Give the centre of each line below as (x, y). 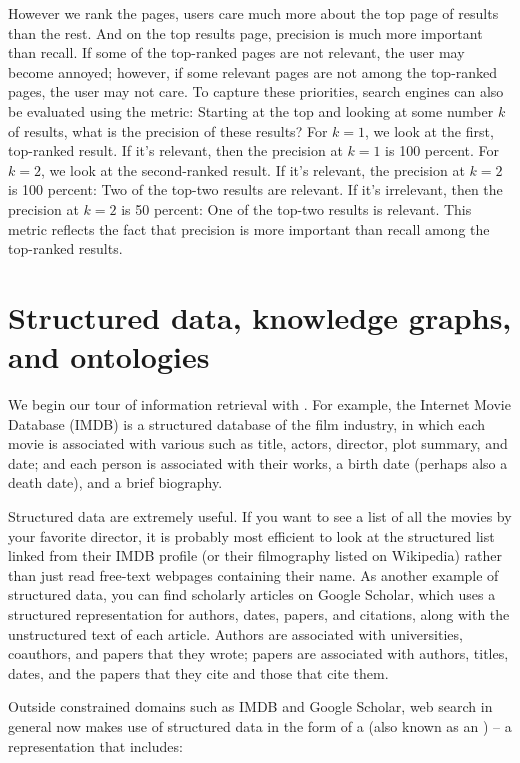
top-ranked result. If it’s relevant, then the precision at (175, 150)
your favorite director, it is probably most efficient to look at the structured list (251, 535)
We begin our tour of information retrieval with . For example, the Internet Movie (259, 404)
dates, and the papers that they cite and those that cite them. (198, 672)
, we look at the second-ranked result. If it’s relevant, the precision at (252, 169)
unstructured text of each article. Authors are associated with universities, (235, 633)
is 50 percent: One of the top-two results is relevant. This (296, 208)
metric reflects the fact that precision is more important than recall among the (249, 228)
